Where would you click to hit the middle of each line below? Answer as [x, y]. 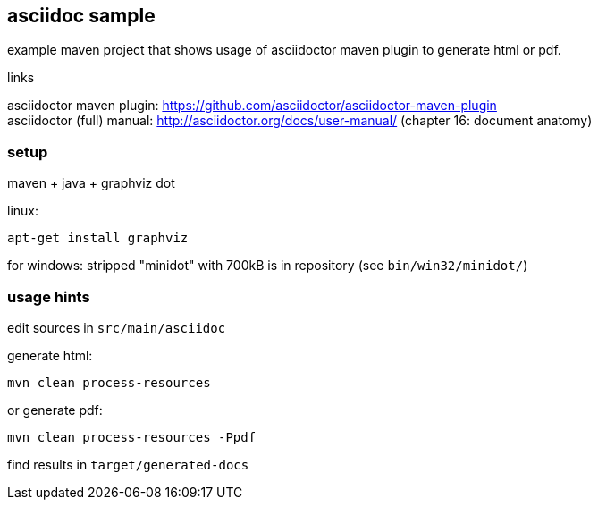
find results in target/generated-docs [128, 464]
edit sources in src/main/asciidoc [117, 327]
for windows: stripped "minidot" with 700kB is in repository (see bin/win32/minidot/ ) [268, 266]
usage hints [49, 296]
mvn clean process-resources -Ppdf [132, 437]
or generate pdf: [55, 410]
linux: [23, 211]
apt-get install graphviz [98, 238]
